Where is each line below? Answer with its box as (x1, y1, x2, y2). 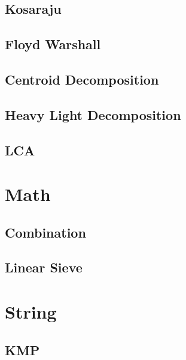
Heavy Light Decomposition (5, 105, 181, 124)
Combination (5, 223, 86, 241)
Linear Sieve (5, 258, 83, 277)
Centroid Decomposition (5, 70, 159, 88)
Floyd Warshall (5, 35, 101, 53)
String (5, 299, 57, 324)
